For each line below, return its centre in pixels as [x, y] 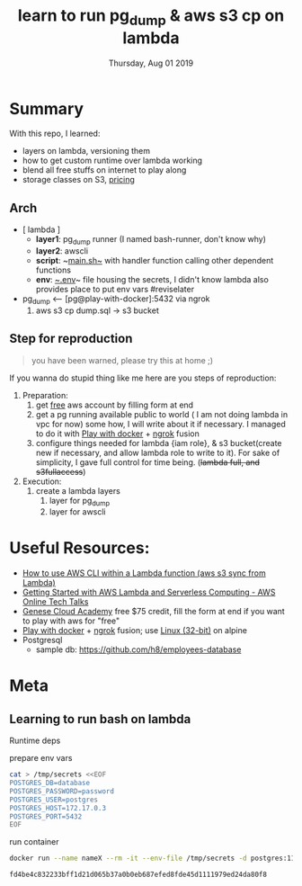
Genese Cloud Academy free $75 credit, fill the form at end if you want [153, 612]
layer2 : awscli [62, 251]
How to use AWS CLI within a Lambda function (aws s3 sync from [144, 573]
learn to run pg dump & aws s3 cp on [151, 17]
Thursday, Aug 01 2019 [151, 63]
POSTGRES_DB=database [50, 783]
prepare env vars [41, 758]
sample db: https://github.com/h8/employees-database [138, 649]
